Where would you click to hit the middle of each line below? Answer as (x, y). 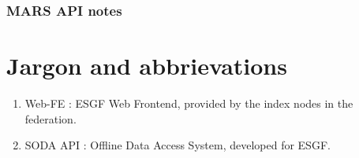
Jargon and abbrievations (147, 66)
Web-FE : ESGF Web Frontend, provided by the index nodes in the (189, 103)
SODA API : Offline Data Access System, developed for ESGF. (178, 145)
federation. (50, 118)
